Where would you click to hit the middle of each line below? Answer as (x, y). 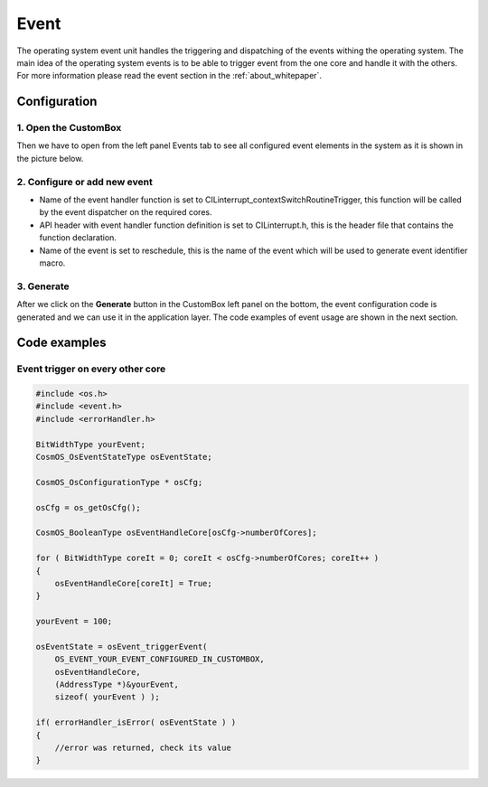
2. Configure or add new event (84, 182)
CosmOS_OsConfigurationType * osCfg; (119, 482)
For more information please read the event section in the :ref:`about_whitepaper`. (169, 76)
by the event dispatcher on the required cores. (126, 212)
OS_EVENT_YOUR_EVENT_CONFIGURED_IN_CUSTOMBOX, (160, 659)
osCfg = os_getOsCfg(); (89, 507)
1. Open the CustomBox (69, 128)
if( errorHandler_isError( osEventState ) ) (136, 722)
